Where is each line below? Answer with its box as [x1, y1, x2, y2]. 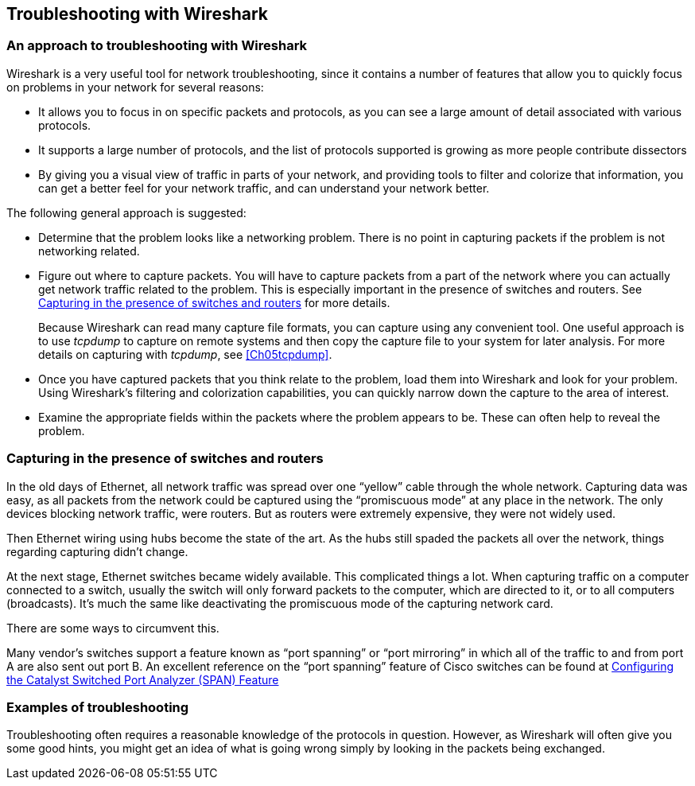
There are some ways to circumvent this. [6, 621, 219, 635]
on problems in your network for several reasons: [6, 80, 264, 94]
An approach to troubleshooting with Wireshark [6, 37, 308, 54]
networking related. [38, 243, 140, 258]
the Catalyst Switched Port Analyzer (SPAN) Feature [6, 672, 279, 687]
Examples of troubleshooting [6, 698, 189, 715]
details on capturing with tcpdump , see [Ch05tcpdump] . [38, 347, 332, 361]
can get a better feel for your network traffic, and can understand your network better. [38, 181, 490, 195]
